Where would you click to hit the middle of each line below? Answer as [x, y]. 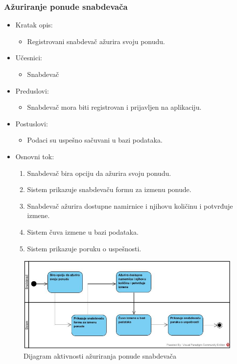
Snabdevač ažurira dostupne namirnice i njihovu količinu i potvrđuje [130, 206]
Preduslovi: [32, 90]
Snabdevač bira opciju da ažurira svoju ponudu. [99, 173]
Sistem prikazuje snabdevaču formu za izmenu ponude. [109, 189]
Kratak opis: [34, 25]
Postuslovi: [32, 123]
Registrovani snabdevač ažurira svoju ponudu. [96, 41]
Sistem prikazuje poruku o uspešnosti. [84, 248]
